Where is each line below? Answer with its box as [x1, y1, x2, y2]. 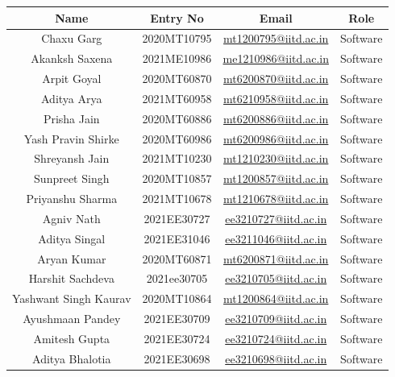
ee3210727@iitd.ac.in [225, 209, 327, 226]
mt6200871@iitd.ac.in [223, 250, 329, 267]
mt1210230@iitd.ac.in [223, 150, 329, 167]
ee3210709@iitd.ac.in [225, 310, 327, 327]
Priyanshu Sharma [26, 190, 118, 207]
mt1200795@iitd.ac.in [223, 30, 329, 47]
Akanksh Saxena [31, 50, 113, 67]
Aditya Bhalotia [32, 350, 111, 367]
